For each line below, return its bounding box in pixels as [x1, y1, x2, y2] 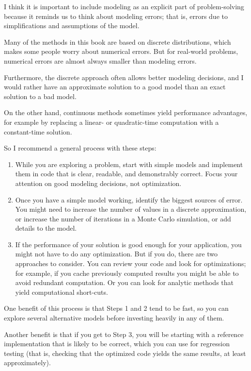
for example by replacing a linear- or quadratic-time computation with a [4, 117, 219, 127]
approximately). [4, 357, 51, 368]
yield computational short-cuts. [15, 287, 108, 297]
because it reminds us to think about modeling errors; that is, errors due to [4, 11, 228, 21]
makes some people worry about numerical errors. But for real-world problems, [4, 46, 238, 56]
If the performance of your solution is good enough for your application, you [15, 239, 242, 249]
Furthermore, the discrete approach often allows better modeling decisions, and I [4, 72, 244, 82]
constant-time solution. [4, 126, 72, 136]
